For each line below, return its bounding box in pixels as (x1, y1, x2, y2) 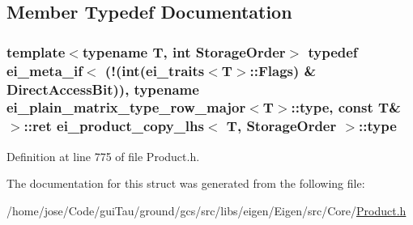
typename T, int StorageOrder (82, 41, 286, 62)
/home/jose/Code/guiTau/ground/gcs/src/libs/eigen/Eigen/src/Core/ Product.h (6, 202, 407, 219)
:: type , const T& (291, 97, 401, 117)
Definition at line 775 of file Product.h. (6, 147, 200, 164)
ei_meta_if (6, 60, 83, 80)
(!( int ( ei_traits (104, 60, 205, 80)
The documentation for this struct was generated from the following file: (6, 175, 365, 192)
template (6, 41, 66, 62)
